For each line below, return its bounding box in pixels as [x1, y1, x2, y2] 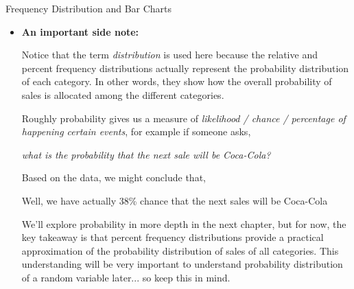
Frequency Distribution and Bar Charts [5, 1, 172, 15]
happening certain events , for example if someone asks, [21, 124, 251, 139]
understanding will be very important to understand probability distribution [21, 257, 343, 271]
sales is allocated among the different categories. [21, 87, 224, 102]
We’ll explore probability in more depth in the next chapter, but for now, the [21, 216, 346, 231]
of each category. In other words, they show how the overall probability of [21, 74, 332, 89]
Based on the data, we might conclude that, [21, 170, 206, 185]
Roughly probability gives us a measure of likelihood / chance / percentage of [21, 111, 346, 125]
